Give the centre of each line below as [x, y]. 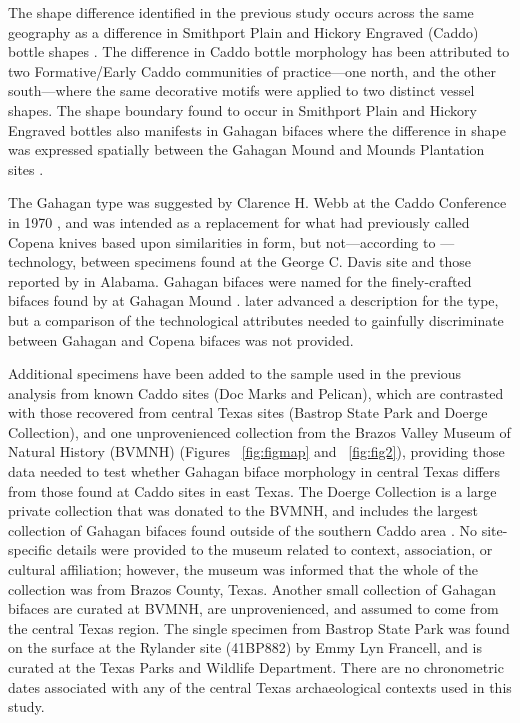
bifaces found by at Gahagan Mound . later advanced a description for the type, [253, 300]
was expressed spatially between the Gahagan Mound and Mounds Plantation [246, 149]
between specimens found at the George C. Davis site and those [276, 261]
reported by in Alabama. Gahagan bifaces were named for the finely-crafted [240, 280]
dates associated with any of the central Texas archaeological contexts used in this [260, 686]
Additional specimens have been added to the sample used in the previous [235, 373]
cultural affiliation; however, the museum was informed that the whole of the [243, 569]
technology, [42, 261]
